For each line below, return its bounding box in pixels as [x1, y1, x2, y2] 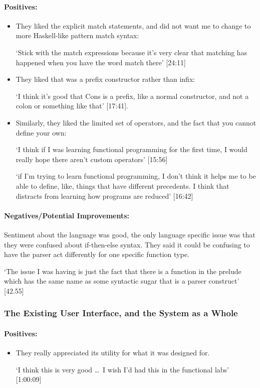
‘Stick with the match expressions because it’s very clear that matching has [16, 47, 247, 57]
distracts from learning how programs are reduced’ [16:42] [16, 190, 193, 201]
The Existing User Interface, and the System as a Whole [4, 307, 238, 319]
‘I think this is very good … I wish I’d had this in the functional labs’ [16, 364, 229, 374]
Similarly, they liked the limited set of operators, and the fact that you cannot [16, 117, 256, 127]
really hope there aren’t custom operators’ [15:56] [16, 154, 168, 164]
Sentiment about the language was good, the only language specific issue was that [4, 229, 255, 239]
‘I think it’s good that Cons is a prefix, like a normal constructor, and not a [16, 90, 249, 101]
